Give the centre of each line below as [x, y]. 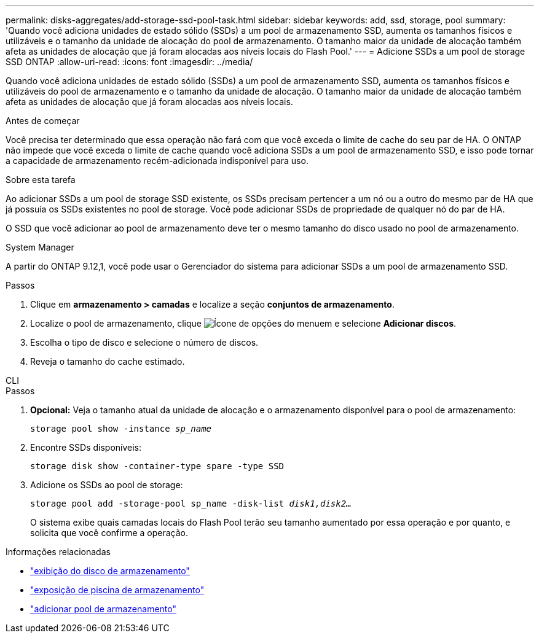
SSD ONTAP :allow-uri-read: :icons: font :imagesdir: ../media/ [129, 62]
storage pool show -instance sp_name [121, 429]
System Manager [40, 247]
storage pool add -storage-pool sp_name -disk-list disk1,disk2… [191, 504]
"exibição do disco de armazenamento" [110, 571]
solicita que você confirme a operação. [109, 533]
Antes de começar [43, 121]
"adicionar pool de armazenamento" [103, 609]
